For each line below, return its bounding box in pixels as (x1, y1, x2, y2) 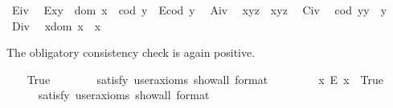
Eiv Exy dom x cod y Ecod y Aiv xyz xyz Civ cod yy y (11, 2, 387, 18)
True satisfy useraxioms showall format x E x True (27, 70, 383, 87)
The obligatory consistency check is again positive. (6, 44, 256, 61)
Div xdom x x (11, 17, 101, 34)
